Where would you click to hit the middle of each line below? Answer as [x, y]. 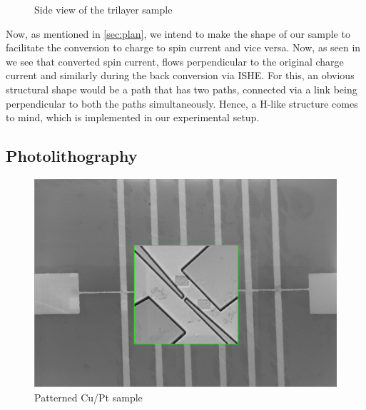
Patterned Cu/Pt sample [88, 397]
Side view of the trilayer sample [103, 9]
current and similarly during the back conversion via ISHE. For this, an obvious [180, 75]
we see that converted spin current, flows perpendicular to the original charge [175, 61]
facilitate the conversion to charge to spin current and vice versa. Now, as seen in [183, 47]
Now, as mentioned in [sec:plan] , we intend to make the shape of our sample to [178, 33]
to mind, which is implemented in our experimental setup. [133, 117]
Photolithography [72, 156]
